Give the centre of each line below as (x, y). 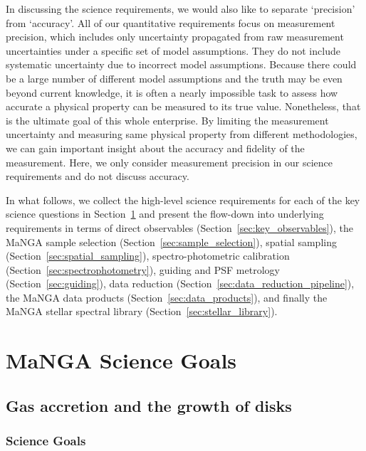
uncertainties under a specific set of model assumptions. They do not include (173, 50)
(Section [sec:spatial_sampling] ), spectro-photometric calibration (148, 256)
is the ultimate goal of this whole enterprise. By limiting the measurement (167, 120)
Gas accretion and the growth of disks (149, 405)
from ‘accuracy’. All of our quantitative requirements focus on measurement (171, 22)
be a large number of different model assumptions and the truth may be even (174, 78)
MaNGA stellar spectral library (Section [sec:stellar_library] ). (142, 311)
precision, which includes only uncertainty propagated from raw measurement (175, 37)
